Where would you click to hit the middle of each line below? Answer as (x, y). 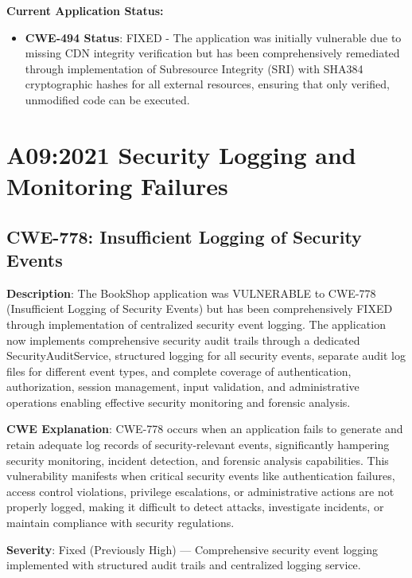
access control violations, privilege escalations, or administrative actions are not (200, 491)
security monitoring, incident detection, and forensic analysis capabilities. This (198, 460)
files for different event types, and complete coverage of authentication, (179, 371)
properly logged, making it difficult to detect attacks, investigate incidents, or (195, 507)
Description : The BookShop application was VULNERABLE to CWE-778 (191, 293)
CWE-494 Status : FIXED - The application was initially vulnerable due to (213, 37)
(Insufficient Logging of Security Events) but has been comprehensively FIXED (200, 309)
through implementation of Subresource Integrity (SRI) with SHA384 (194, 68)
